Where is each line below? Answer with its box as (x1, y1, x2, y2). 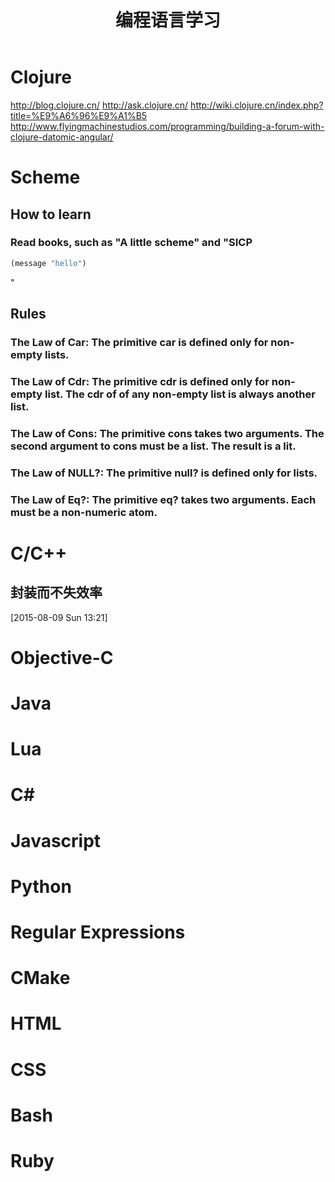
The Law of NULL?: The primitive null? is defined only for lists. (10, 466, 318, 480)
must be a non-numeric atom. (10, 505, 158, 519)
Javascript (10, 829, 102, 852)
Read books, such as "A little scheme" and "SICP (10, 236, 253, 250)
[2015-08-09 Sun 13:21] (10, 611, 108, 623)
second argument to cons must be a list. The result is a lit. (10, 439, 297, 453)
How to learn (10, 206, 92, 223)
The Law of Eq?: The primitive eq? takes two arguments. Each (10, 492, 317, 506)
